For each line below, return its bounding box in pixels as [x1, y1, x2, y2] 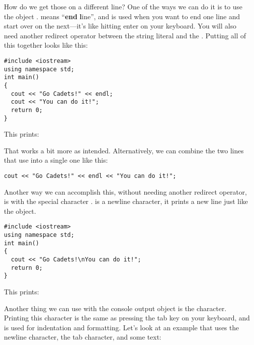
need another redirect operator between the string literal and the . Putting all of [4, 30, 246, 40]
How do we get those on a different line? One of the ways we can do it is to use [4, 1, 243, 11]
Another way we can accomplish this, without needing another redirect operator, [4, 186, 247, 197]
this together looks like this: [4, 40, 88, 50]
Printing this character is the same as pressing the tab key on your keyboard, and [4, 313, 250, 323]
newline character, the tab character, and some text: [4, 332, 162, 342]
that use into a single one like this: [4, 155, 108, 165]
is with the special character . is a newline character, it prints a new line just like [4, 196, 248, 206]
